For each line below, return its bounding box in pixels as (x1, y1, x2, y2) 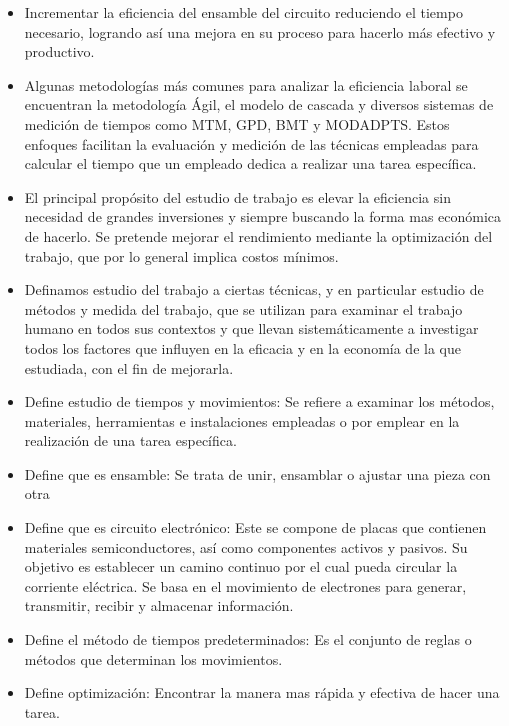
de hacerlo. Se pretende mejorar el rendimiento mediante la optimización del (24, 225, 493, 246)
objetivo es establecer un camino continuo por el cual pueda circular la (24, 556, 458, 577)
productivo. (24, 41, 95, 62)
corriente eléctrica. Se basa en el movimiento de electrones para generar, (24, 575, 467, 596)
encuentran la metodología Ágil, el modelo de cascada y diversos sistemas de (24, 94, 494, 115)
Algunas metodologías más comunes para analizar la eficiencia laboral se (24, 74, 468, 95)
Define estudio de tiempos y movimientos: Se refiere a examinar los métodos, (24, 391, 495, 412)
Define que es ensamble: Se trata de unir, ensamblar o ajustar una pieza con (24, 463, 491, 484)
